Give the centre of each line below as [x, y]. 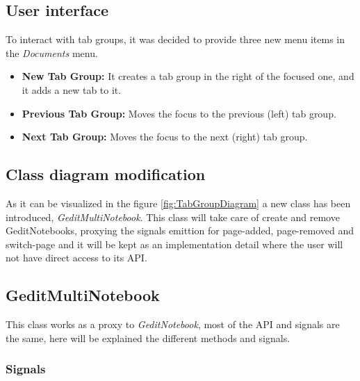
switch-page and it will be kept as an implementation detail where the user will [174, 244]
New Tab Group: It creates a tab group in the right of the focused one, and [188, 76]
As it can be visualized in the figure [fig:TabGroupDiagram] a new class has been [178, 203]
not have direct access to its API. [76, 258]
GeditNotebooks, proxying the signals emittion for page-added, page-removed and [180, 230]
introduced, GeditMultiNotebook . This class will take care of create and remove [173, 217]
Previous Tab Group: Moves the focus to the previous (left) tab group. [179, 113]
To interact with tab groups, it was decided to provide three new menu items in [175, 39]
